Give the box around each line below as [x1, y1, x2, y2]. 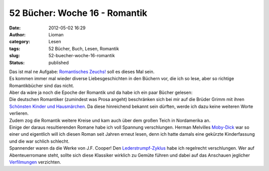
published [48, 60, 69, 66]
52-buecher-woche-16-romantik [48, 53, 115, 59]
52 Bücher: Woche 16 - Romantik [9, 7, 147, 18]
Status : [9, 60, 25, 66]
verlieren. [9, 110, 29, 116]
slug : [9, 53, 20, 59]
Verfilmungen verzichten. [9, 159, 61, 165]
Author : [9, 31, 26, 37]
